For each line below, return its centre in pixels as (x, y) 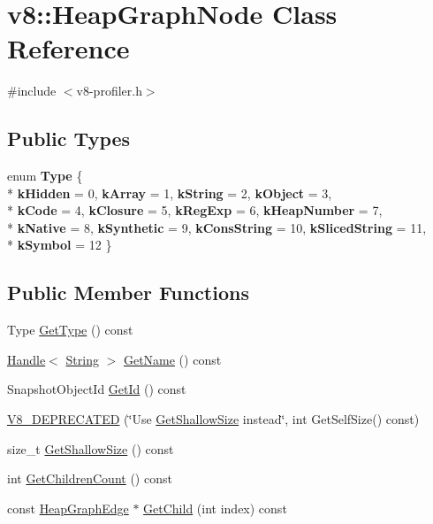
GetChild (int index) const (215, 508)
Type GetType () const (70, 330)
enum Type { (45, 176)
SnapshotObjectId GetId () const (97, 389)
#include (32, 91)
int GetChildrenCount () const (90, 478)
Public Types (69, 139)
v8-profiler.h (109, 91)
